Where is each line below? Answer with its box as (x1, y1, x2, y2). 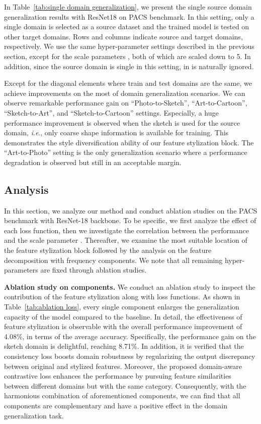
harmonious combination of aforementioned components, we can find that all (4, 390, 240, 401)
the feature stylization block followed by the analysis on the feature (4, 245, 212, 255)
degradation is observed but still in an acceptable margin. (4, 156, 182, 167)
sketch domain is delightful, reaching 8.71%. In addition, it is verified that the (4, 341, 244, 351)
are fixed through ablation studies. (40, 264, 147, 275)
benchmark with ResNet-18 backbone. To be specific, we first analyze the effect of (4, 215, 256, 226)
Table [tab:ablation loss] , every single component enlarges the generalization (4, 301, 239, 312)
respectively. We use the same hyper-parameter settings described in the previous (4, 41, 254, 51)
